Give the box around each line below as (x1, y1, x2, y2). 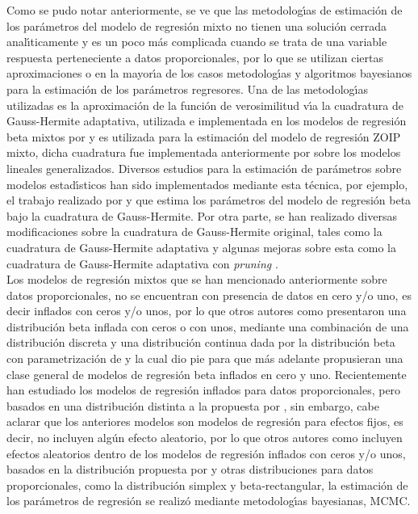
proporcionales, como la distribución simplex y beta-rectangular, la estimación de (6, 476, 408, 493)
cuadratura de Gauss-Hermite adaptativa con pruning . (6, 255, 278, 272)
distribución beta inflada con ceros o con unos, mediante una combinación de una (6, 318, 409, 335)
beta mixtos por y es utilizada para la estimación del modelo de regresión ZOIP (6, 128, 401, 145)
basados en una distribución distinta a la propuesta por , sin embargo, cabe (6, 397, 379, 414)
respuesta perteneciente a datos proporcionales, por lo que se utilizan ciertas (6, 48, 383, 65)
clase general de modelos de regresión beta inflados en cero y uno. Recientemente (6, 365, 407, 382)
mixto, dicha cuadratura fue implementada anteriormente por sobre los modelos (6, 144, 401, 161)
